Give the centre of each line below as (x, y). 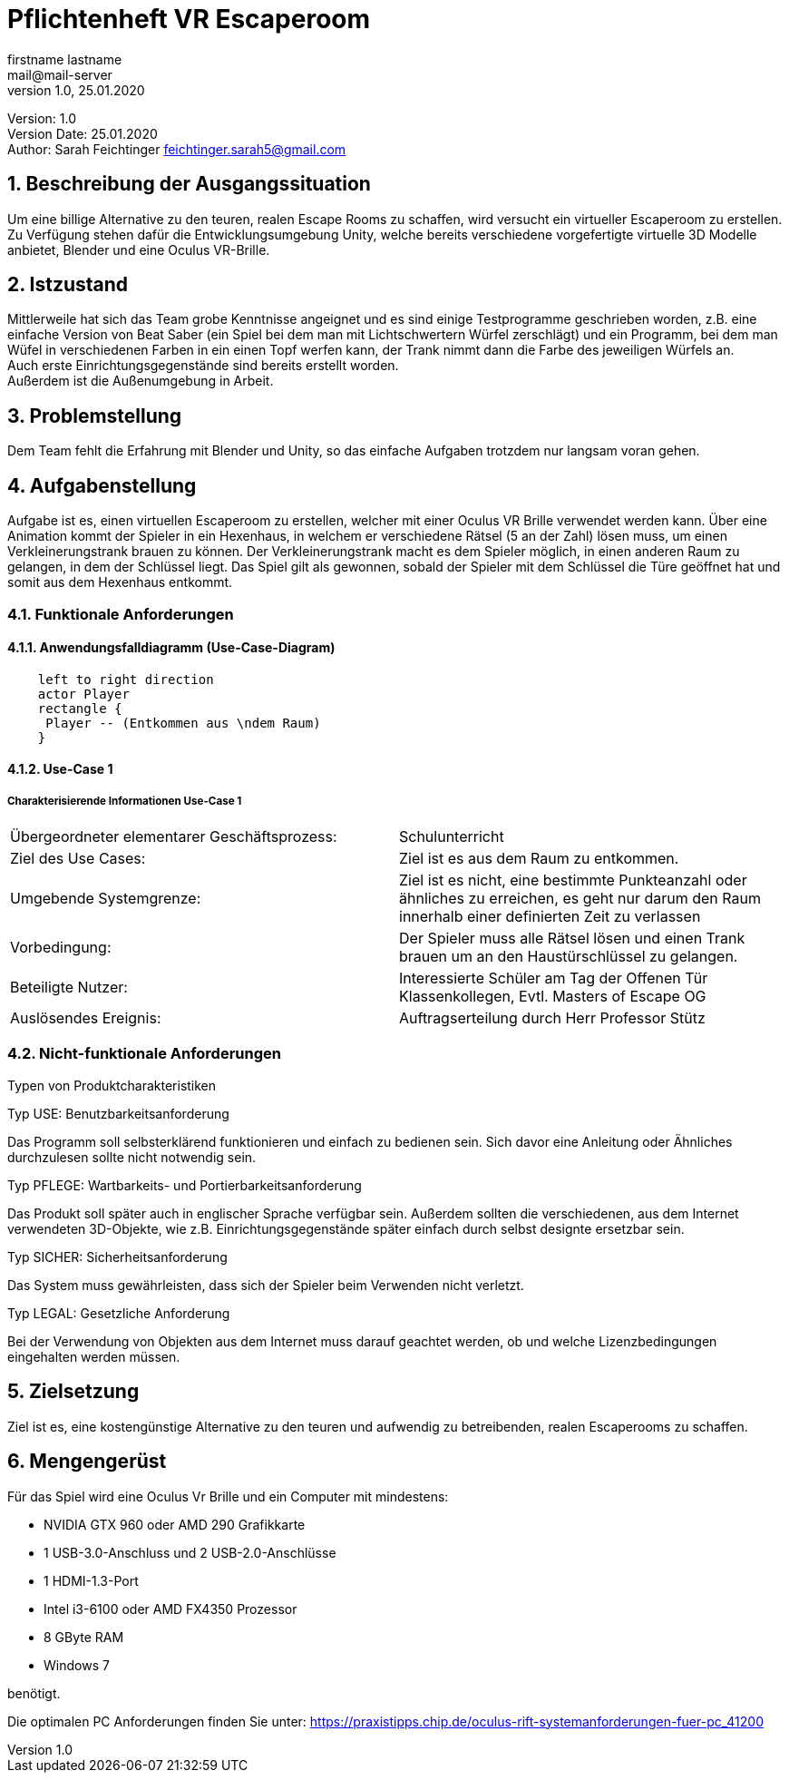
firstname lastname (65, 59)
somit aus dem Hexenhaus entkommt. (120, 582)
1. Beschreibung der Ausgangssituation (189, 184)
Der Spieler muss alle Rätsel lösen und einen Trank (572, 939)
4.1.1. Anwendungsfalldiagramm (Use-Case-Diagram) (171, 648)
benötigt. (34, 1693)
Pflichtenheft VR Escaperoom (189, 19)
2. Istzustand (68, 285)
